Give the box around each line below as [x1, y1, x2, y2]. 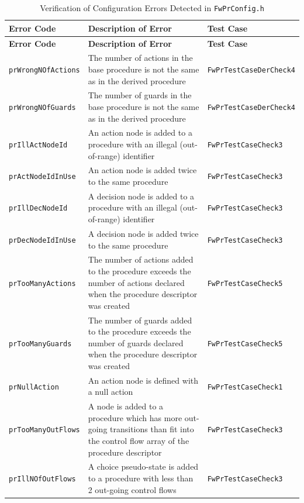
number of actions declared [88, 276, 185, 288]
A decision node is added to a [88, 190, 195, 202]
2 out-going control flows [88, 483, 177, 495]
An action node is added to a [88, 126, 192, 139]
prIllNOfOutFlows [9, 475, 76, 483]
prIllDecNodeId [9, 204, 68, 213]
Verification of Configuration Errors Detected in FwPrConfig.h [40, 2, 264, 13]
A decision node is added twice [88, 227, 199, 239]
